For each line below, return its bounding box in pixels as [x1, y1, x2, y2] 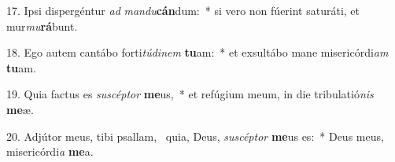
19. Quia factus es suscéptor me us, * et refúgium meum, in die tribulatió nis [6, 86, 374, 102]
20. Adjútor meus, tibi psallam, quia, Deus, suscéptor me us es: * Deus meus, [6, 127, 384, 144]
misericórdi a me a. [6, 143, 94, 160]
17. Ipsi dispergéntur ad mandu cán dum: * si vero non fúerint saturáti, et [6, 2, 360, 18]
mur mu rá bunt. [6, 17, 78, 34]
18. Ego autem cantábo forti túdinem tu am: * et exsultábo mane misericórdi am [6, 44, 389, 61]
